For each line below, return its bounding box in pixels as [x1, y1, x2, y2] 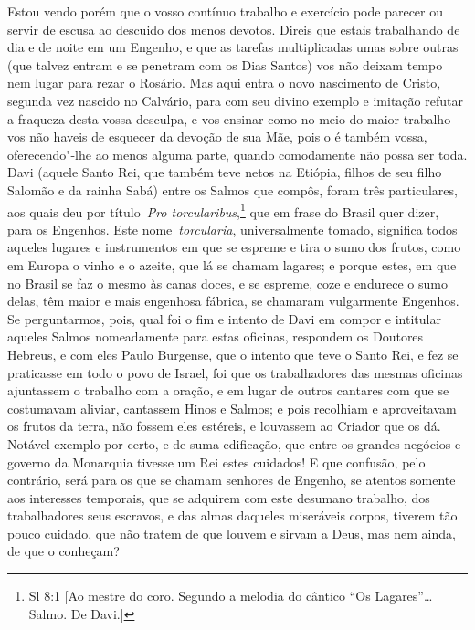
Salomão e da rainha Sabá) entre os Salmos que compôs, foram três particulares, [7, 180, 458, 199]
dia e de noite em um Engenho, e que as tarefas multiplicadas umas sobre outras [7, 37, 459, 57]
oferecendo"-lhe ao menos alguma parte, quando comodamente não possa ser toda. [7, 144, 468, 163]
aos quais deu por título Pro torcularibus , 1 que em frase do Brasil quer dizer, [7, 199, 439, 221]
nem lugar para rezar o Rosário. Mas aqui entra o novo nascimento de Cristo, [7, 73, 441, 92]
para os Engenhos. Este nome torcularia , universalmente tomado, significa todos [7, 219, 458, 238]
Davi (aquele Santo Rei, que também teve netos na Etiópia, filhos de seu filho [7, 163, 442, 182]
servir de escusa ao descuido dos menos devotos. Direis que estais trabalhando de [7, 19, 460, 38]
